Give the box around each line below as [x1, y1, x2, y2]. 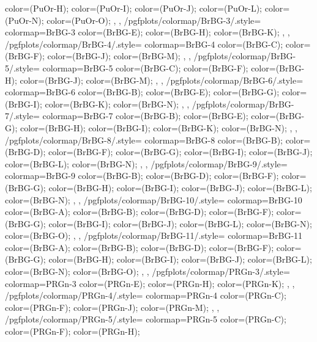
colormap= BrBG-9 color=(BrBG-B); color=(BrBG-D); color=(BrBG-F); [5, 169, 279, 182]
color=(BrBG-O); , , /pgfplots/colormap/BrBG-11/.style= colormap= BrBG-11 [5, 229, 303, 242]
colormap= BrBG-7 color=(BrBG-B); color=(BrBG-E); [42, 109, 248, 122]
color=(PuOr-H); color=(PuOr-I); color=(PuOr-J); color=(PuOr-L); [5, 2, 263, 14]
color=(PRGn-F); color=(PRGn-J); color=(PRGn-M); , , [5, 300, 220, 313]
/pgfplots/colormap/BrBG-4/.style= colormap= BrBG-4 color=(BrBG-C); [5, 37, 283, 50]
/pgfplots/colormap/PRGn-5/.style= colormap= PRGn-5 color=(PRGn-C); [5, 313, 286, 326]
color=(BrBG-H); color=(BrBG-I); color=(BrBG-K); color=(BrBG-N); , [20, 121, 293, 134]
